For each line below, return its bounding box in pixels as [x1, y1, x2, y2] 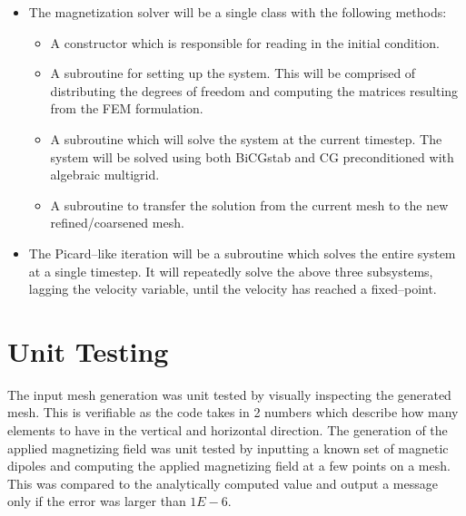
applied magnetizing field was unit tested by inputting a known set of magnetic [7, 438, 449, 457]
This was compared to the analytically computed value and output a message [7, 473, 438, 492]
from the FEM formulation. [50, 99, 203, 118]
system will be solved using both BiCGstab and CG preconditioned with [50, 147, 454, 166]
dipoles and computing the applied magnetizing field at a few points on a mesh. [7, 456, 451, 475]
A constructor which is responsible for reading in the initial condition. [50, 33, 440, 52]
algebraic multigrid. [50, 165, 160, 184]
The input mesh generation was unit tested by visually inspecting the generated [7, 385, 451, 404]
